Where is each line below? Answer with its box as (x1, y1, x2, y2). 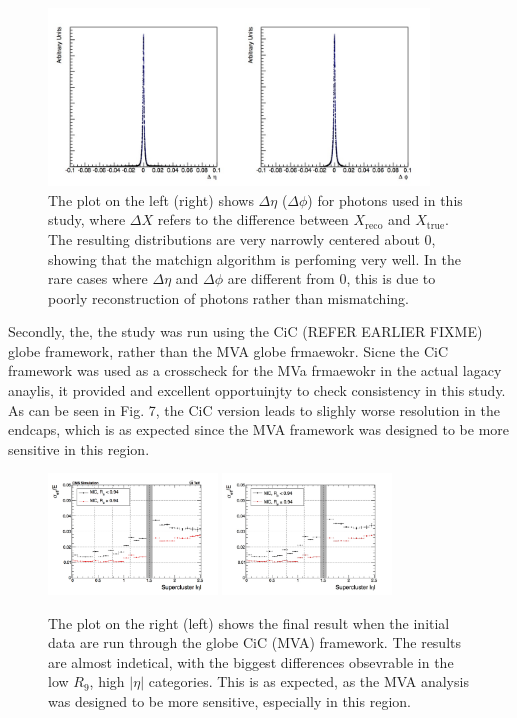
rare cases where (48, 268, 148, 289)
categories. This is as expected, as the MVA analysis (148, 671, 469, 692)
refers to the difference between (157, 209, 349, 230)
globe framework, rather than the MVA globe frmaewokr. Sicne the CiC (8, 340, 449, 361)
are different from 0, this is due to (227, 268, 436, 289)
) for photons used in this (307, 189, 463, 210)
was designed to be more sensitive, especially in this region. (48, 690, 411, 711)
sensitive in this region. (8, 438, 150, 459)
